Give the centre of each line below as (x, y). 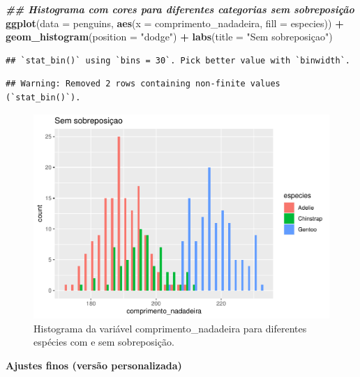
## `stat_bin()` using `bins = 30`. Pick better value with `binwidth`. (178, 60)
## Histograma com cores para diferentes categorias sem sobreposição (180, 9)
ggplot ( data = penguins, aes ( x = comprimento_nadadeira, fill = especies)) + (175, 23)
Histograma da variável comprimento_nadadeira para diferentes (170, 328)
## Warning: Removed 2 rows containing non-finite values (143, 84)
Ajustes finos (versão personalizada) (94, 365)
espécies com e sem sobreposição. (104, 342)
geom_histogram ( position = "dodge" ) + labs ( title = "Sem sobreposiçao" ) (169, 37)
